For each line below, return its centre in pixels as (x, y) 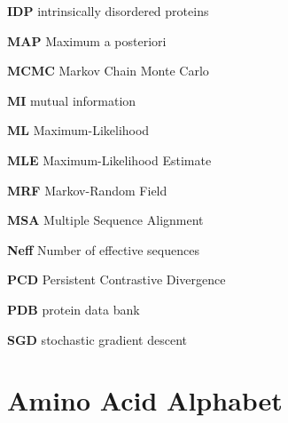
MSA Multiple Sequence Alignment (105, 220)
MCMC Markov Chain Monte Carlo (108, 71)
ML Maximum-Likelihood (78, 130)
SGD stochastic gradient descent (97, 339)
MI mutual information (72, 100)
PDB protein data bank (74, 309)
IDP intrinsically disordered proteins (108, 11)
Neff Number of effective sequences (103, 249)
